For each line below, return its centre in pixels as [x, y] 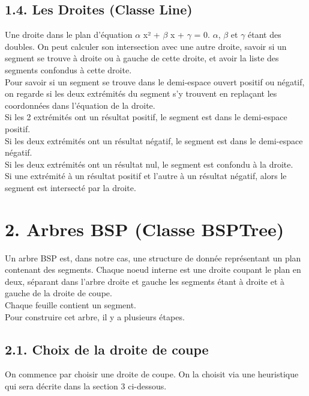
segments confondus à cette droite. [68, 69]
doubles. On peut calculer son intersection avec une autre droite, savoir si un [146, 46]
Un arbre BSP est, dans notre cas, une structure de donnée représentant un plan [153, 257]
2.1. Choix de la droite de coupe [107, 349]
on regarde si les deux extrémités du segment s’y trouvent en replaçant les [141, 93]
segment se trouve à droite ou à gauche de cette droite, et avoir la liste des [142, 58]
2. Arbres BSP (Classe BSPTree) [145, 229]
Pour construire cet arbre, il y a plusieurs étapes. [95, 316]
